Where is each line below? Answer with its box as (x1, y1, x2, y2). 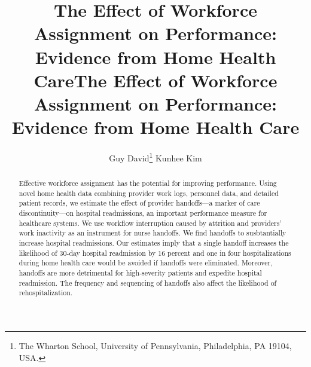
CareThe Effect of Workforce (33, 68, 278, 92)
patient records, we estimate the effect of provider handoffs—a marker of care (19, 198, 260, 208)
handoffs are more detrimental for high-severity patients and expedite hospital (19, 268, 262, 278)
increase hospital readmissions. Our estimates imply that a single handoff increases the (19, 238, 289, 248)
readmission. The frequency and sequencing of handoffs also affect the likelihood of (19, 277, 277, 288)
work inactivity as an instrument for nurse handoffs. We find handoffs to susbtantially (19, 228, 286, 238)
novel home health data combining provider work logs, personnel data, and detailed (19, 188, 279, 198)
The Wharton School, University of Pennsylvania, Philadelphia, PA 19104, (19, 339, 292, 351)
